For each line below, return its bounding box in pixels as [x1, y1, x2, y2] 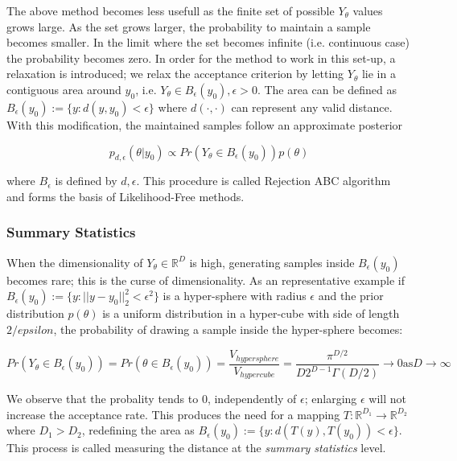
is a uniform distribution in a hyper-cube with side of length [102, 305, 400, 322]
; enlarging [304, 390, 357, 407]
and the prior [318, 287, 384, 304]
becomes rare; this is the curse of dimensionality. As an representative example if [6, 271, 405, 288]
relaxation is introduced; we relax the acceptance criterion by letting [6, 65, 344, 82]
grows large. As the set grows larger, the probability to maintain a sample [6, 18, 371, 35]
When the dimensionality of [6, 253, 143, 270]
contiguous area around [6, 80, 121, 97]
